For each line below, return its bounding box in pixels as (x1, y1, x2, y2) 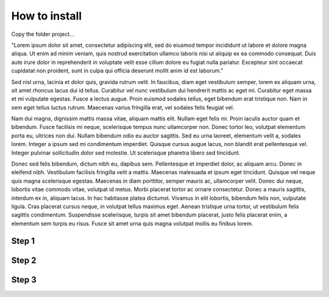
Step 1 (11, 236, 35, 246)
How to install (11, 9, 82, 23)
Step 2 (11, 255, 37, 265)
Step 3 (11, 274, 37, 285)
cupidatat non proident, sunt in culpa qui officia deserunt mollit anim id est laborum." (11, 67, 224, 74)
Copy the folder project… (11, 30, 74, 38)
